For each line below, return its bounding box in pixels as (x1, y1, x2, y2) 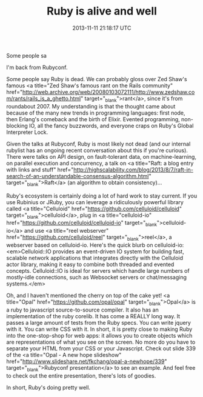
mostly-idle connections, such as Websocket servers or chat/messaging (6, 273, 187, 281)
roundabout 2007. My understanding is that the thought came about (6, 102, 176, 110)
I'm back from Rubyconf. (6, 64, 68, 71)
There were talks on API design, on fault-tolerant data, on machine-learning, (6, 153, 197, 160)
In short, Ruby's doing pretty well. (6, 384, 91, 391)
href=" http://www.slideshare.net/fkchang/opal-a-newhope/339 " (6, 358, 167, 365)
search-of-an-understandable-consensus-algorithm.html (6, 172, 149, 179)
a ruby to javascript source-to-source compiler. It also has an (6, 306, 159, 313)
